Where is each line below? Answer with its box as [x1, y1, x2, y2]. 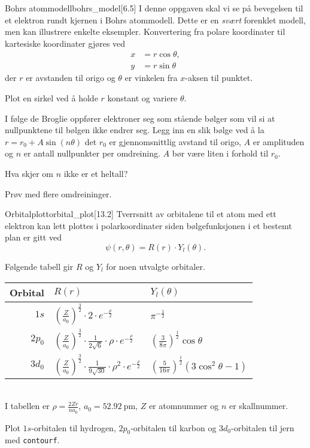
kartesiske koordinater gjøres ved [5, 37, 126, 49]
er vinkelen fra [124, 71, 178, 84]
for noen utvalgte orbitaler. [106, 260, 205, 272]
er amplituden [253, 135, 305, 148]
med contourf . [5, 434, 60, 446]
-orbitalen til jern [231, 421, 294, 434]
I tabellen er [5, 399, 50, 412]
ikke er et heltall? [63, 167, 128, 179]
